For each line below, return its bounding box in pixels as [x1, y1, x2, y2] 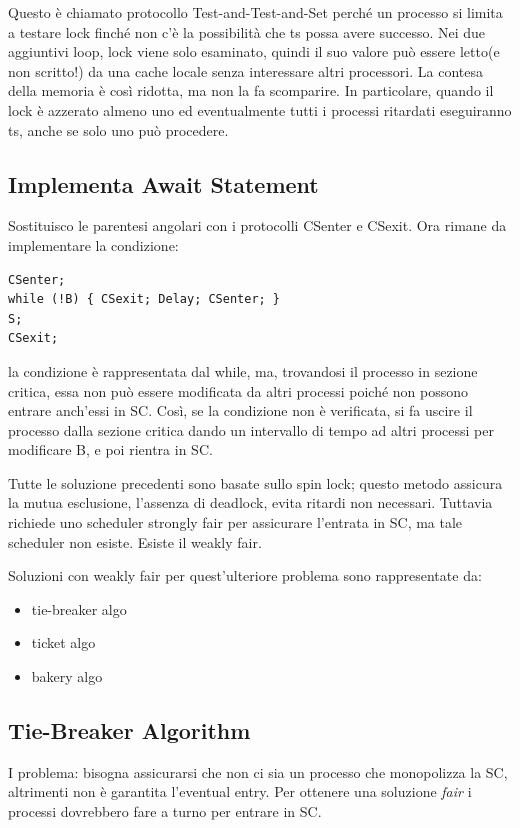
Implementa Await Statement [8, 168, 319, 199]
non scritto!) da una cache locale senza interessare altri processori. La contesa [8, 60, 483, 81]
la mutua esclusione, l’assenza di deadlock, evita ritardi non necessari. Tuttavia [8, 492, 493, 513]
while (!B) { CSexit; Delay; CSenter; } [8, 292, 281, 307]
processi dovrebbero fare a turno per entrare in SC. [8, 801, 322, 822]
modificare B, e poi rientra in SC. [8, 439, 213, 460]
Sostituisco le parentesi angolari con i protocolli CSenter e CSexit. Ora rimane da [8, 215, 507, 236]
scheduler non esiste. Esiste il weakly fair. [8, 531, 262, 552]
